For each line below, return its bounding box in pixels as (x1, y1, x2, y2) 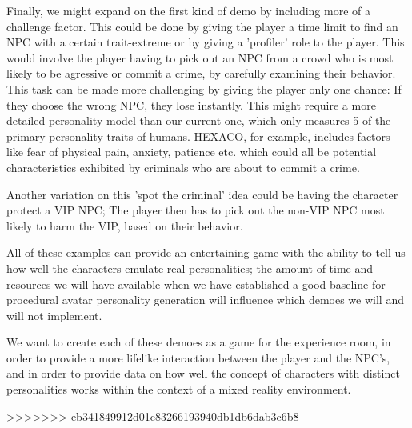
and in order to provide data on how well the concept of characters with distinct (6, 365, 400, 382)
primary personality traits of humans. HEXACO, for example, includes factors (6, 127, 390, 144)
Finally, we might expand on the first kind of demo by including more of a (6, 2, 370, 18)
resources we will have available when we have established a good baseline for (6, 275, 386, 292)
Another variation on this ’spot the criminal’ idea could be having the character (6, 186, 398, 202)
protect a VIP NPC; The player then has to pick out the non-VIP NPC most (6, 202, 385, 218)
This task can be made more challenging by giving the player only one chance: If (6, 80, 402, 97)
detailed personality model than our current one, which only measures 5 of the (6, 112, 391, 129)
